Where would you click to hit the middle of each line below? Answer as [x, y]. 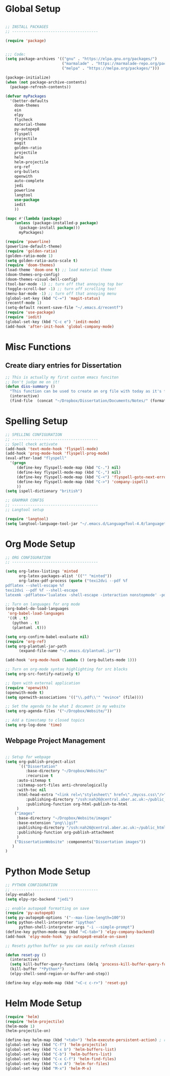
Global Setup [33, 9]
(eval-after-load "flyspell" [36, 458]
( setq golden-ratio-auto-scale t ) [42, 261]
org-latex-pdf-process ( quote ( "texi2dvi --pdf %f [73, 581]
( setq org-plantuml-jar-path [36, 646]
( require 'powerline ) [28, 242]
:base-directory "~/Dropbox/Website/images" [64, 818]
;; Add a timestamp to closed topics [45, 721]
